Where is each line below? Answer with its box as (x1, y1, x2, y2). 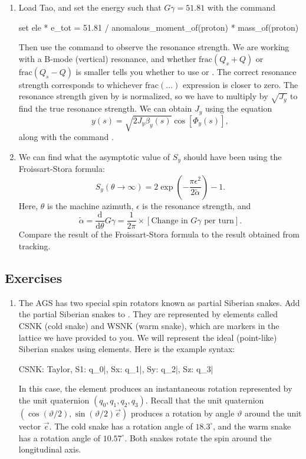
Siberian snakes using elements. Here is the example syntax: (18, 343, 235, 355)
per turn (204, 216, 234, 225)
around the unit (245, 406, 302, 419)
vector (18, 419, 41, 432)
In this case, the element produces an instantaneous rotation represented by (18, 382, 292, 395)
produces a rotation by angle (130, 406, 235, 419)
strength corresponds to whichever (18, 78, 143, 90)
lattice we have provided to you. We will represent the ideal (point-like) (18, 331, 277, 343)
